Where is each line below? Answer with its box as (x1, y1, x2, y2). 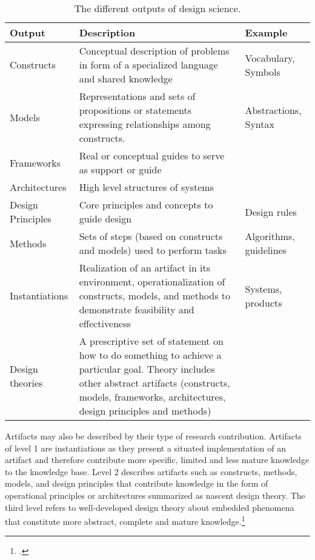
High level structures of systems (79, 180, 214, 194)
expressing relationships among (79, 117, 211, 131)
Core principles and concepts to (79, 198, 213, 212)
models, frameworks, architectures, (79, 390, 226, 404)
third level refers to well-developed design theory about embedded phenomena (5, 501, 294, 513)
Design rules (245, 204, 297, 219)
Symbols (245, 64, 280, 79)
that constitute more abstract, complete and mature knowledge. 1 (5, 513, 245, 527)
